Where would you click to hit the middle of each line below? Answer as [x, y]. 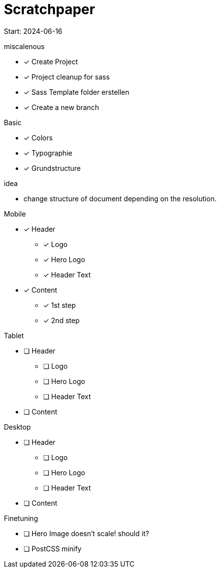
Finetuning [21, 518]
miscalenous [24, 46]
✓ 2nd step [61, 320]
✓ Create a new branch [61, 107]
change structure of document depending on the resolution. [120, 198]
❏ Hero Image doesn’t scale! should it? [86, 533]
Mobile [15, 214]
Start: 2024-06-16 [33, 31]
